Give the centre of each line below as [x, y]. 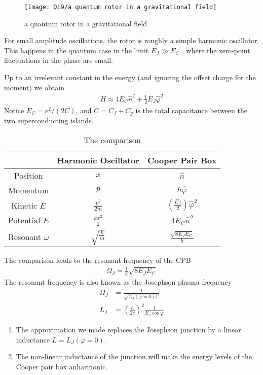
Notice [14, 110]
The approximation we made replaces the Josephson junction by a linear [128, 330]
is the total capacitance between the [191, 110]
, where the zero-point [216, 50]
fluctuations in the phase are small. [59, 60]
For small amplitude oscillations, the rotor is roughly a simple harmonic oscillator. [132, 40]
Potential [24, 220]
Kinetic [24, 205]
